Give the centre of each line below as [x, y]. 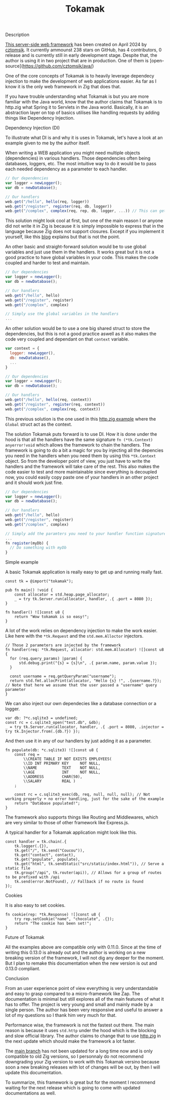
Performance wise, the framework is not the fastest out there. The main [80, 1025]
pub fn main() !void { [29, 590]
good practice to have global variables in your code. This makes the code [82, 258]
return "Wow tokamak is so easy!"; [52, 617]
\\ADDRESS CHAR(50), [53, 777]
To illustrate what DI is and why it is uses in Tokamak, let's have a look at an [84, 138]
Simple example [22, 562]
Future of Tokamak [25, 937]
